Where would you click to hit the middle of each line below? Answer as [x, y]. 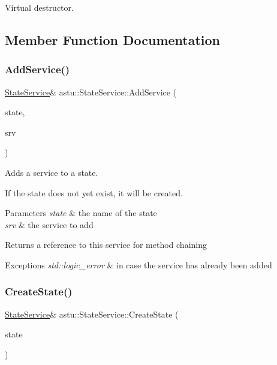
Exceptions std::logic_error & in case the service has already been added [138, 264]
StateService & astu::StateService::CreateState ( [92, 314]
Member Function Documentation [113, 39]
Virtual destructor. [39, 7]
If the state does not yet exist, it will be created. [94, 192]
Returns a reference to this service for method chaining [106, 245]
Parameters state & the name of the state [81, 213]
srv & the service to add [49, 224]
